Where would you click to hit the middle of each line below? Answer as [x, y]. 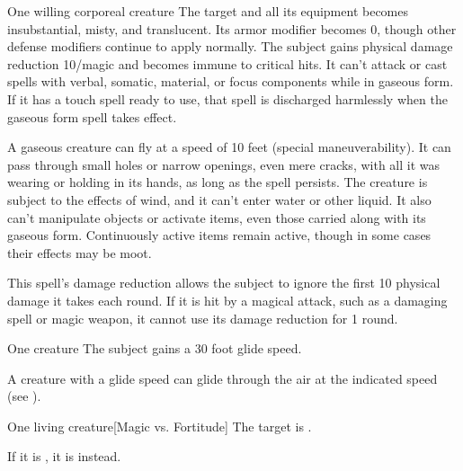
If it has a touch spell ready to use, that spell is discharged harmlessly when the [227, 98]
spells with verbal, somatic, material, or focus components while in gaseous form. [231, 81]
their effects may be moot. [80, 252]
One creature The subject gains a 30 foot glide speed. [155, 348]
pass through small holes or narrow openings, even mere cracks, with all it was [224, 164]
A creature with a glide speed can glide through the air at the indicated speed [223, 378]
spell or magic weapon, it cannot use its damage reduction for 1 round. [203, 318]
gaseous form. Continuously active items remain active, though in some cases [219, 235]
